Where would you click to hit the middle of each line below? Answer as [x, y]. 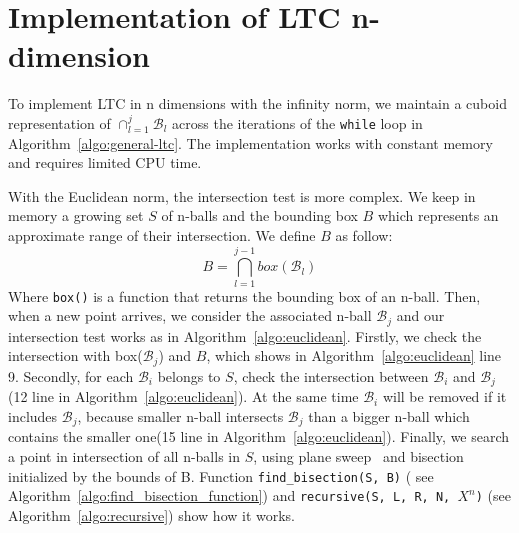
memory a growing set [76, 215]
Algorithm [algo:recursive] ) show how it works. [152, 514]
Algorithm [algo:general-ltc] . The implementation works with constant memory [250, 142]
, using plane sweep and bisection [358, 455]
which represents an [438, 215]
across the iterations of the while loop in [297, 122]
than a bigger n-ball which [389, 415]
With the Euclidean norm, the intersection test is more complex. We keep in [242, 195]
